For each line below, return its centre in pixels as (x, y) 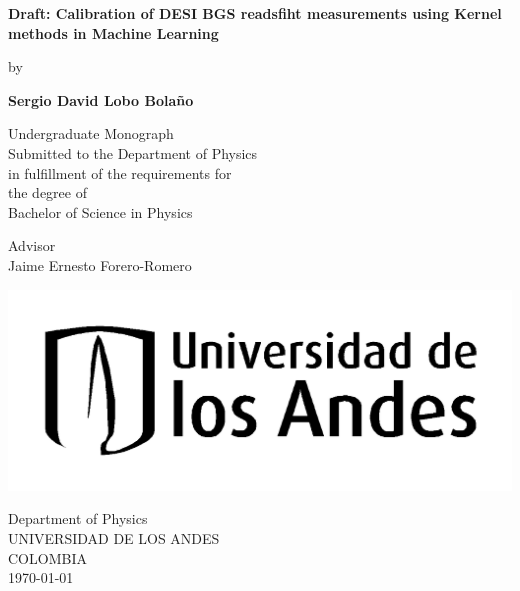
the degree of (47, 192)
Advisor (32, 245)
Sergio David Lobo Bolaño (101, 99)
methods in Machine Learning (113, 32)
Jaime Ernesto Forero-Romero (100, 264)
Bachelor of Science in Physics (100, 211)
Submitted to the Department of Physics (133, 152)
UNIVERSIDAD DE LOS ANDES (114, 538)
